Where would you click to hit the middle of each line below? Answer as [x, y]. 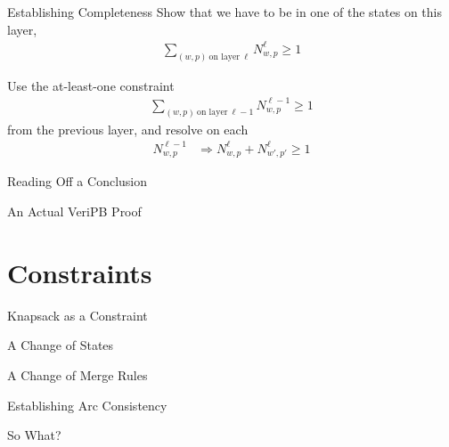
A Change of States [61, 345]
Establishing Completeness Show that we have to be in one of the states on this [224, 12]
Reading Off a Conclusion [77, 181]
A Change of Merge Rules [78, 374]
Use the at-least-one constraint [91, 85]
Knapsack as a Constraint [78, 315]
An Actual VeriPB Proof [74, 211]
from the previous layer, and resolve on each [128, 129]
